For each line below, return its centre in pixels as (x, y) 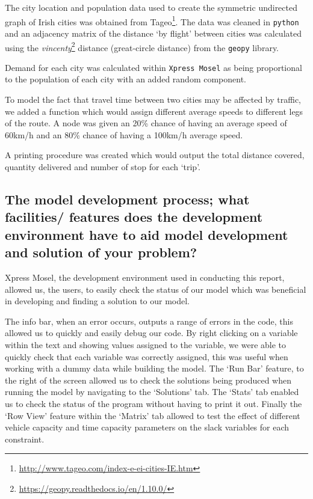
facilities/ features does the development (134, 217)
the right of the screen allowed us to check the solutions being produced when (148, 380)
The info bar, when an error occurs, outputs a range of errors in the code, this (149, 321)
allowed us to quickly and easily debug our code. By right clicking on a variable (151, 333)
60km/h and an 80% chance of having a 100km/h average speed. (124, 134)
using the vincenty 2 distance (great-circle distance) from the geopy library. (142, 46)
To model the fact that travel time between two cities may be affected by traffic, (153, 99)
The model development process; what (127, 199)
